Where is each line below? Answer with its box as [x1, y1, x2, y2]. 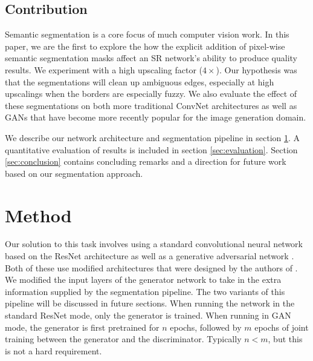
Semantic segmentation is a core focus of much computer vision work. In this [5, 28, 289, 41]
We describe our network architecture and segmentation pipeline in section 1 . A [5, 131, 300, 144]
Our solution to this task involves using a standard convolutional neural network [5, 237, 303, 250]
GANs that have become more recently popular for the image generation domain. [5, 111, 306, 124]
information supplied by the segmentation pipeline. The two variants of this [5, 285, 285, 297]
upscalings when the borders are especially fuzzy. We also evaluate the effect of [5, 87, 297, 100]
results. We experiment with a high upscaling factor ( [5, 63, 203, 76]
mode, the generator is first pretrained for [5, 320, 160, 333]
